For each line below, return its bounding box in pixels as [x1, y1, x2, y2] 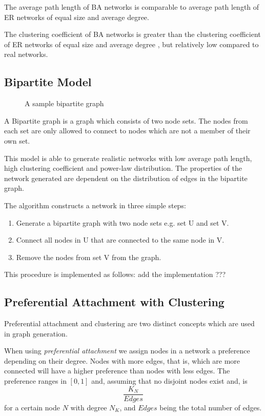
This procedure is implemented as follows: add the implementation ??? [4, 269, 226, 280]
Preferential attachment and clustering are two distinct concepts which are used [4, 318, 255, 329]
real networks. [4, 49, 48, 60]
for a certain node [4, 402, 60, 412]
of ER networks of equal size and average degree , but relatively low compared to [4, 38, 259, 49]
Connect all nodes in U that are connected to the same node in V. [16, 234, 225, 245]
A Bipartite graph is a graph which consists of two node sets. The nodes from [4, 115, 248, 126]
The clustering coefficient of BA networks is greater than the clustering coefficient [4, 29, 261, 39]
